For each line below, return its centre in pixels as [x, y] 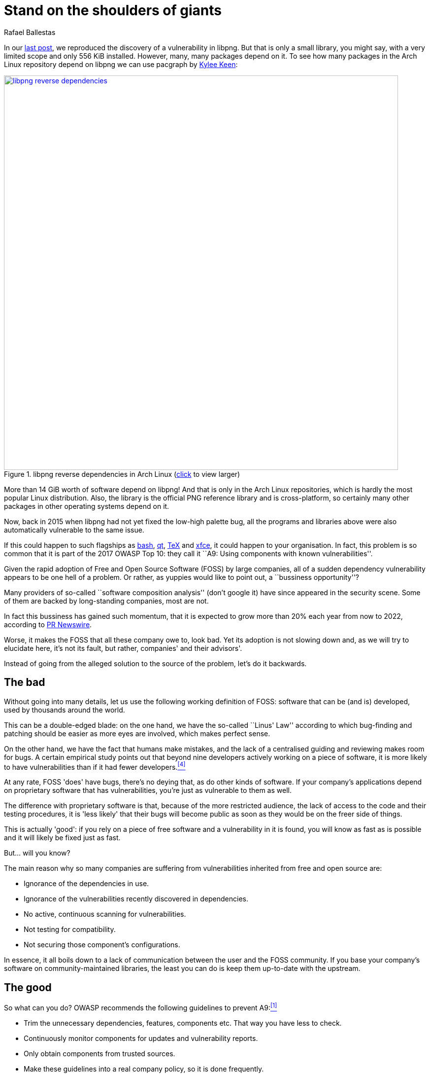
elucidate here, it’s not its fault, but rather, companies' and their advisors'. [123, 648]
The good [28, 987]
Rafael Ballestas [30, 32]
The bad [25, 682]
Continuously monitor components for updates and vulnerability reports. [141, 1038]
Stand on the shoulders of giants [113, 10]
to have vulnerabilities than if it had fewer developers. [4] [95, 766]
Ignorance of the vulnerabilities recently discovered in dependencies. [136, 899]
